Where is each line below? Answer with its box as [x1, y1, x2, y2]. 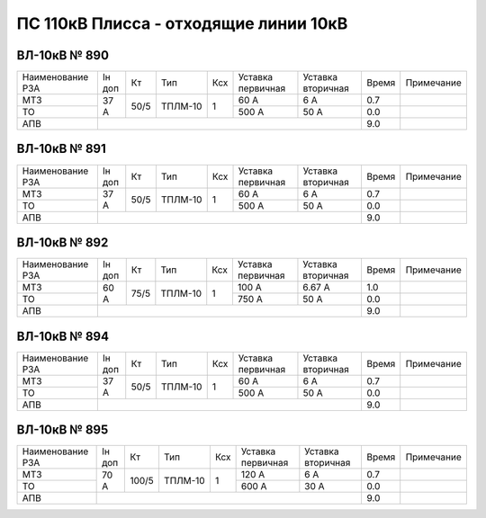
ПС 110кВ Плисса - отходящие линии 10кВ [16, 13, 348, 33]
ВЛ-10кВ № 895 [16, 423, 109, 438]
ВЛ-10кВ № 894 [16, 328, 110, 344]
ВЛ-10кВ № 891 [16, 141, 107, 156]
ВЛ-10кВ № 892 [16, 235, 109, 250]
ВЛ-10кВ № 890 [16, 48, 110, 63]
